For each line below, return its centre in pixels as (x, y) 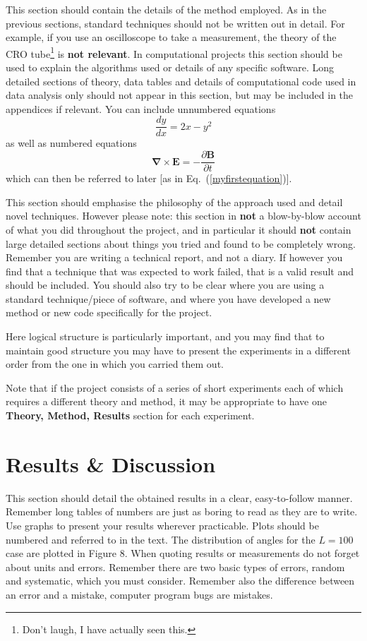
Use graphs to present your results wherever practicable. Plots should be (162, 525)
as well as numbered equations (71, 143)
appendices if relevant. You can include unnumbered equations (141, 108)
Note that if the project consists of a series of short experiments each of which (175, 387)
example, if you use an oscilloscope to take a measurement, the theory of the (171, 37)
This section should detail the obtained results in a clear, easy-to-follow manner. (179, 497)
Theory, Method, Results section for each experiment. (130, 415)
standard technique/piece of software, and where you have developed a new (168, 298)
